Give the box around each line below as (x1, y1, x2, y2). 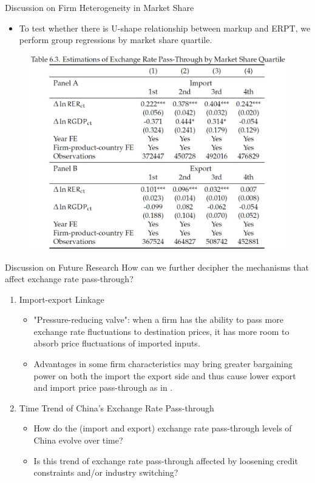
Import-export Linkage (19, 292, 104, 305)
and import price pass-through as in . (33, 381, 173, 394)
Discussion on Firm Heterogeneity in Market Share (5, 1, 194, 13)
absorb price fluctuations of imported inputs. (33, 337, 200, 350)
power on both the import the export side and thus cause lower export (33, 369, 296, 382)
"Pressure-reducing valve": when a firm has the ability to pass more (33, 313, 283, 326)
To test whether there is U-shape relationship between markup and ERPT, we (19, 21, 311, 34)
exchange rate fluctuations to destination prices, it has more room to (33, 325, 290, 337)
